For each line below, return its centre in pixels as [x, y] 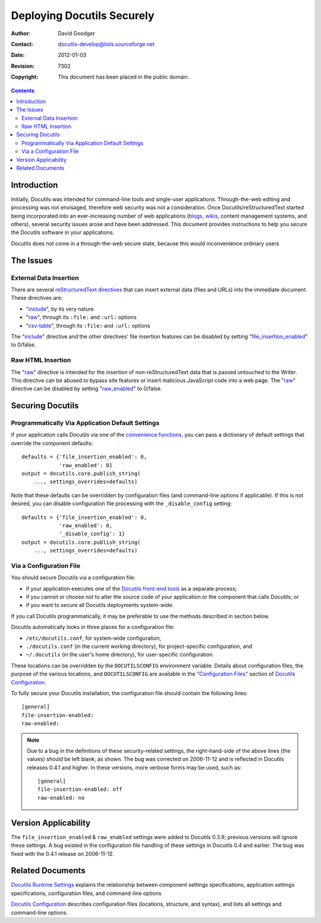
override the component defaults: [52, 443]
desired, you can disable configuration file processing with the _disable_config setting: [121, 503]
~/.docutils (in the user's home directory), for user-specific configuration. [120, 655]
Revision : [23, 66]
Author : [21, 33]
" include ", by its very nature [60, 309]
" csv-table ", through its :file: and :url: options [88, 326]
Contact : [22, 44]
